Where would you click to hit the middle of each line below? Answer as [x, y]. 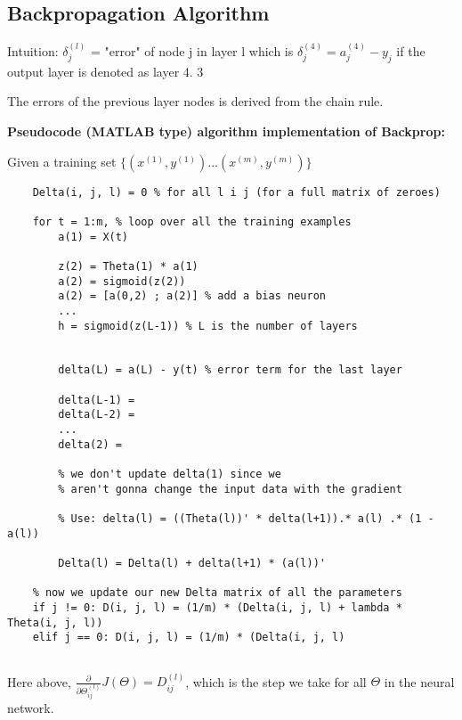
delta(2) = [90, 444]
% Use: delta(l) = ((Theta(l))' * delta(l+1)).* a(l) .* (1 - [246, 519]
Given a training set [62, 161]
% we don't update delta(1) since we [170, 475]
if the [411, 51]
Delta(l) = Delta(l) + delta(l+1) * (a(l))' [192, 563]
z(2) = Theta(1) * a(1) [128, 266]
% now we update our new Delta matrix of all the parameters [217, 593]
